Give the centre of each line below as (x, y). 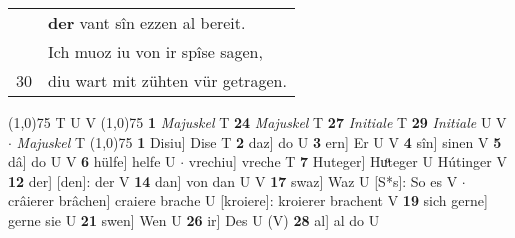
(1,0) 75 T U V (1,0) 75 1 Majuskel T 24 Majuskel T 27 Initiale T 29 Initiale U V (257, 122)
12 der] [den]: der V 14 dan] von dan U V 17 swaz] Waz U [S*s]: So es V (233, 180)
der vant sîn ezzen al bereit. (147, 22)
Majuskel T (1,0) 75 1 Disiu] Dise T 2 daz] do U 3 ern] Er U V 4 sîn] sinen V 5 (259, 141)
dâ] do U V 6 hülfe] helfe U (92, 161)
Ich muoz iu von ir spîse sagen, (155, 51)
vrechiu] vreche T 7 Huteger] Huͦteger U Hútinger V (347, 161)
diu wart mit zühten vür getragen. (167, 80)
